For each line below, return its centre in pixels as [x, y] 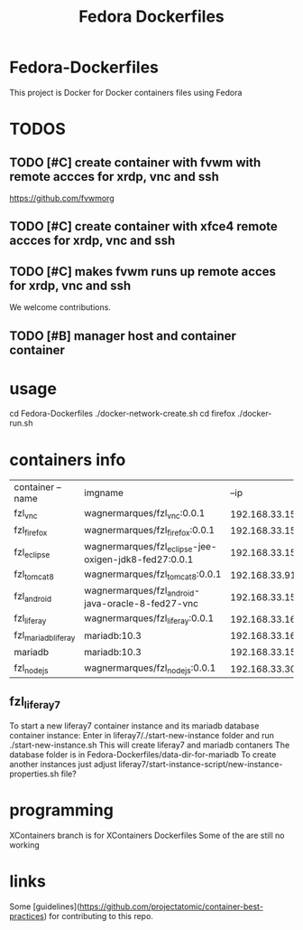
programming [62, 810]
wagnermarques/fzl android [139, 592]
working [25, 845]
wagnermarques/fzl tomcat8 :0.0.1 [153, 575]
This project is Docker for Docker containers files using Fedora [126, 92]
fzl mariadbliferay [45, 635]
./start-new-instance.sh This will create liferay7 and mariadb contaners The [150, 745]
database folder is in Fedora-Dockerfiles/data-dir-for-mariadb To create [143, 755]
